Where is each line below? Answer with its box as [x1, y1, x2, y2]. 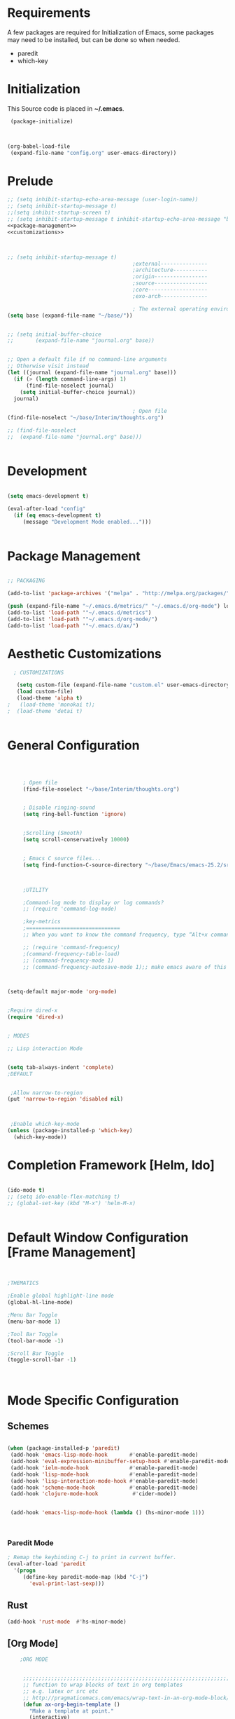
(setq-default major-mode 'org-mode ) [7, 988, 117, 996]
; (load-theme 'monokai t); [7, 701, 96, 708]
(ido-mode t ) [7, 1186, 45, 1193]
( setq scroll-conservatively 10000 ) [22, 836, 130, 843]
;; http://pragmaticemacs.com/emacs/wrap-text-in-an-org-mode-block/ [22, 1694, 230, 1701]
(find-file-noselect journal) [25, 382, 114, 389]
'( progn [13, 1567, 36, 1575]
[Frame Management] [7, 1244, 136, 1260]
